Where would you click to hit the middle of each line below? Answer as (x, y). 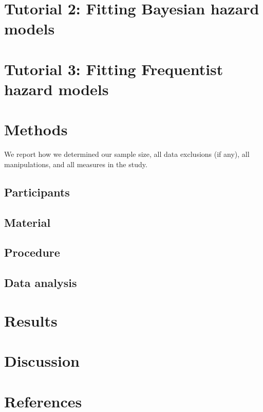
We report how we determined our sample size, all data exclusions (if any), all (127, 154)
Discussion (42, 361)
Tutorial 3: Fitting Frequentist (114, 69)
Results (31, 320)
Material (27, 222)
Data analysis (41, 283)
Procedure (32, 252)
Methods (36, 129)
